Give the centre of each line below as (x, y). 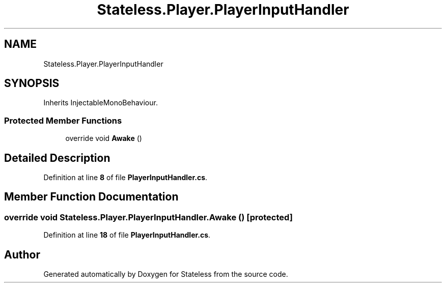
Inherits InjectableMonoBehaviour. (101, 103)
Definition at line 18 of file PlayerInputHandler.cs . (127, 235)
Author (22, 254)
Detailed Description (57, 158)
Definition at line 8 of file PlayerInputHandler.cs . (126, 178)
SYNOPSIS (32, 83)
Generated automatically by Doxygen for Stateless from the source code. (166, 274)
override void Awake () (104, 138)
